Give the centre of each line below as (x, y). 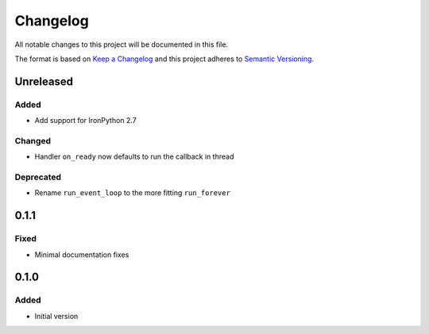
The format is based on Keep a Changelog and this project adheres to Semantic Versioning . (164, 59)
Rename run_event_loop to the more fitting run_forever (132, 193)
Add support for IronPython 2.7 (85, 121)
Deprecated (38, 177)
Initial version (56, 316)
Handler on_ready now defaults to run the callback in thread (134, 157)
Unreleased (44, 81)
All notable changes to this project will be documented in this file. (122, 44)
